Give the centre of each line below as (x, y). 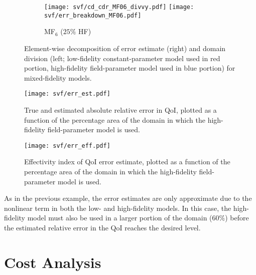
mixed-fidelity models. (58, 77)
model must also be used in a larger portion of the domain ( (120, 218)
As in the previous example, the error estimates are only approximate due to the (128, 198)
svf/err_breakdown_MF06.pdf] (93, 15)
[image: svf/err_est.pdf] (67, 94)
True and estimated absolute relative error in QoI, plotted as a (120, 109)
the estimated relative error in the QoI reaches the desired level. (102, 227)
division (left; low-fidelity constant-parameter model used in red (122, 58)
